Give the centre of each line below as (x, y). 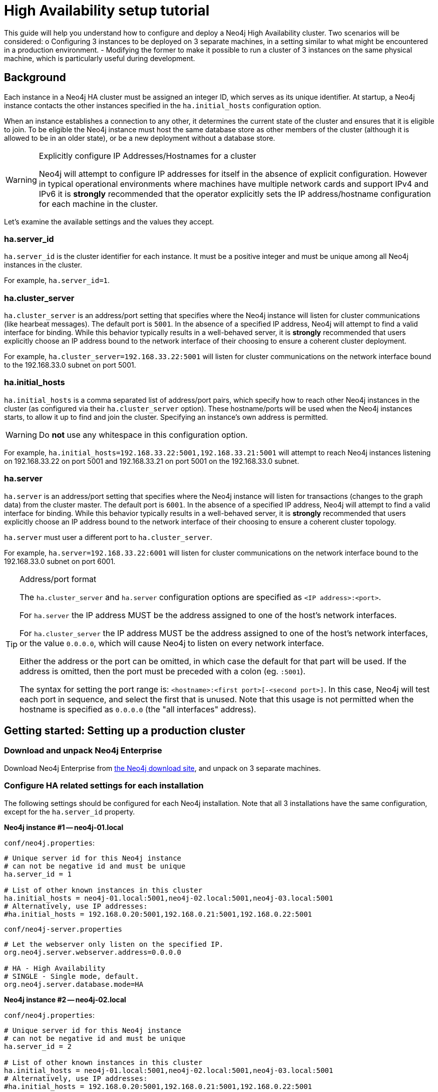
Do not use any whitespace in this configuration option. (143, 435)
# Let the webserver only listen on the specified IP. (114, 944)
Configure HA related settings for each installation (104, 786)
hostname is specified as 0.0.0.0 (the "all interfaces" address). (138, 709)
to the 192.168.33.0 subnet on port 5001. (70, 365)
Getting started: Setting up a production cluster (125, 731)
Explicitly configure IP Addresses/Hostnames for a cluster (147, 156)
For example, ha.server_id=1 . (57, 281)
